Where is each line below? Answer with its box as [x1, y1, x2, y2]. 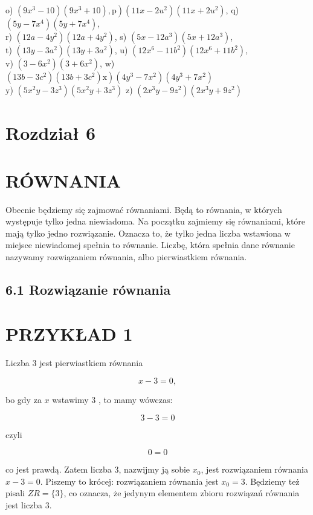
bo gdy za [5, 393, 42, 405]
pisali [5, 487, 25, 499]
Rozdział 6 [5, 120, 96, 145]
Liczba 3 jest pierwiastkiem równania [5, 356, 143, 369]
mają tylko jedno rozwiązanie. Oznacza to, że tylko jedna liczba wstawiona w [5, 226, 291, 239]
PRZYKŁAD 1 [5, 321, 133, 346]
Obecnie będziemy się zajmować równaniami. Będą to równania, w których [5, 203, 282, 215]
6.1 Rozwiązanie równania [5, 280, 171, 298]
